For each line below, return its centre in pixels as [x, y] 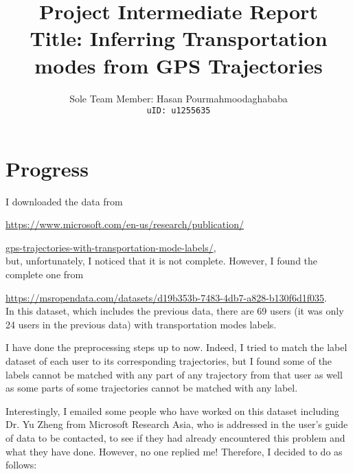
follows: [21, 465]
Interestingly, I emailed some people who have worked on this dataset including [172, 410]
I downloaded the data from [64, 201]
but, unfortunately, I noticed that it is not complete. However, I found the [162, 261]
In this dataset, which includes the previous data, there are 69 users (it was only [175, 311]
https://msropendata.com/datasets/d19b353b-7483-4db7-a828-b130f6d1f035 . [166, 297]
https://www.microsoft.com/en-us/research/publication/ [125, 224]
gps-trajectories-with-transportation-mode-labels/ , [111, 247]
